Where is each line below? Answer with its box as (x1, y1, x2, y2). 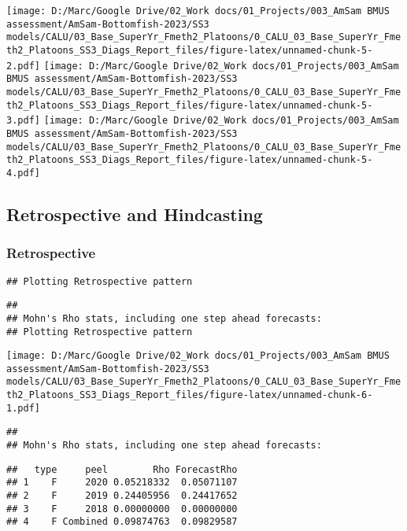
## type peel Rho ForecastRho (6, 463, 238, 475)
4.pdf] (6, 167, 40, 179)
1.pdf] (6, 402, 40, 414)
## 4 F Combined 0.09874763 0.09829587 (6, 516, 238, 528)
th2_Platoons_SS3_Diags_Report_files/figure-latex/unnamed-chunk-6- (6, 389, 373, 401)
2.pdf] (6, 60, 40, 72)
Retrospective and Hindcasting (6, 201, 263, 226)
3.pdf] (6, 115, 40, 127)
